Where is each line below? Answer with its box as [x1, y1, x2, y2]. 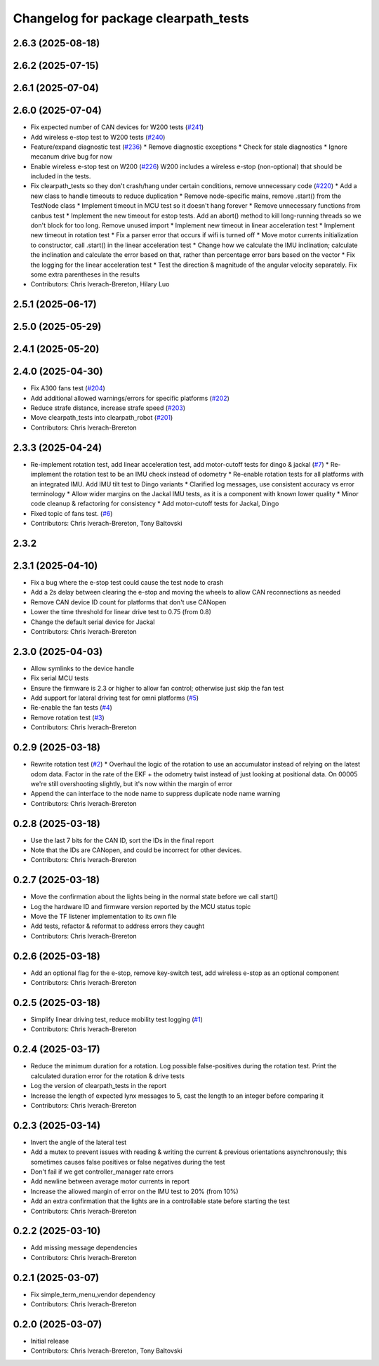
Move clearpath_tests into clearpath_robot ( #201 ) [30, 413, 173, 422]
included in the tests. [30, 172, 91, 180]
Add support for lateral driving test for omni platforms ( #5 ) [30, 694, 199, 702]
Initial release [30, 1337, 69, 1346]
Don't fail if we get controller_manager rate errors [30, 1167, 174, 1176]
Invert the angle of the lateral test [30, 1138, 127, 1146]
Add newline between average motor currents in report [30, 1177, 189, 1186]
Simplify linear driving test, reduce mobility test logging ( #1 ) [30, 1015, 204, 1024]
